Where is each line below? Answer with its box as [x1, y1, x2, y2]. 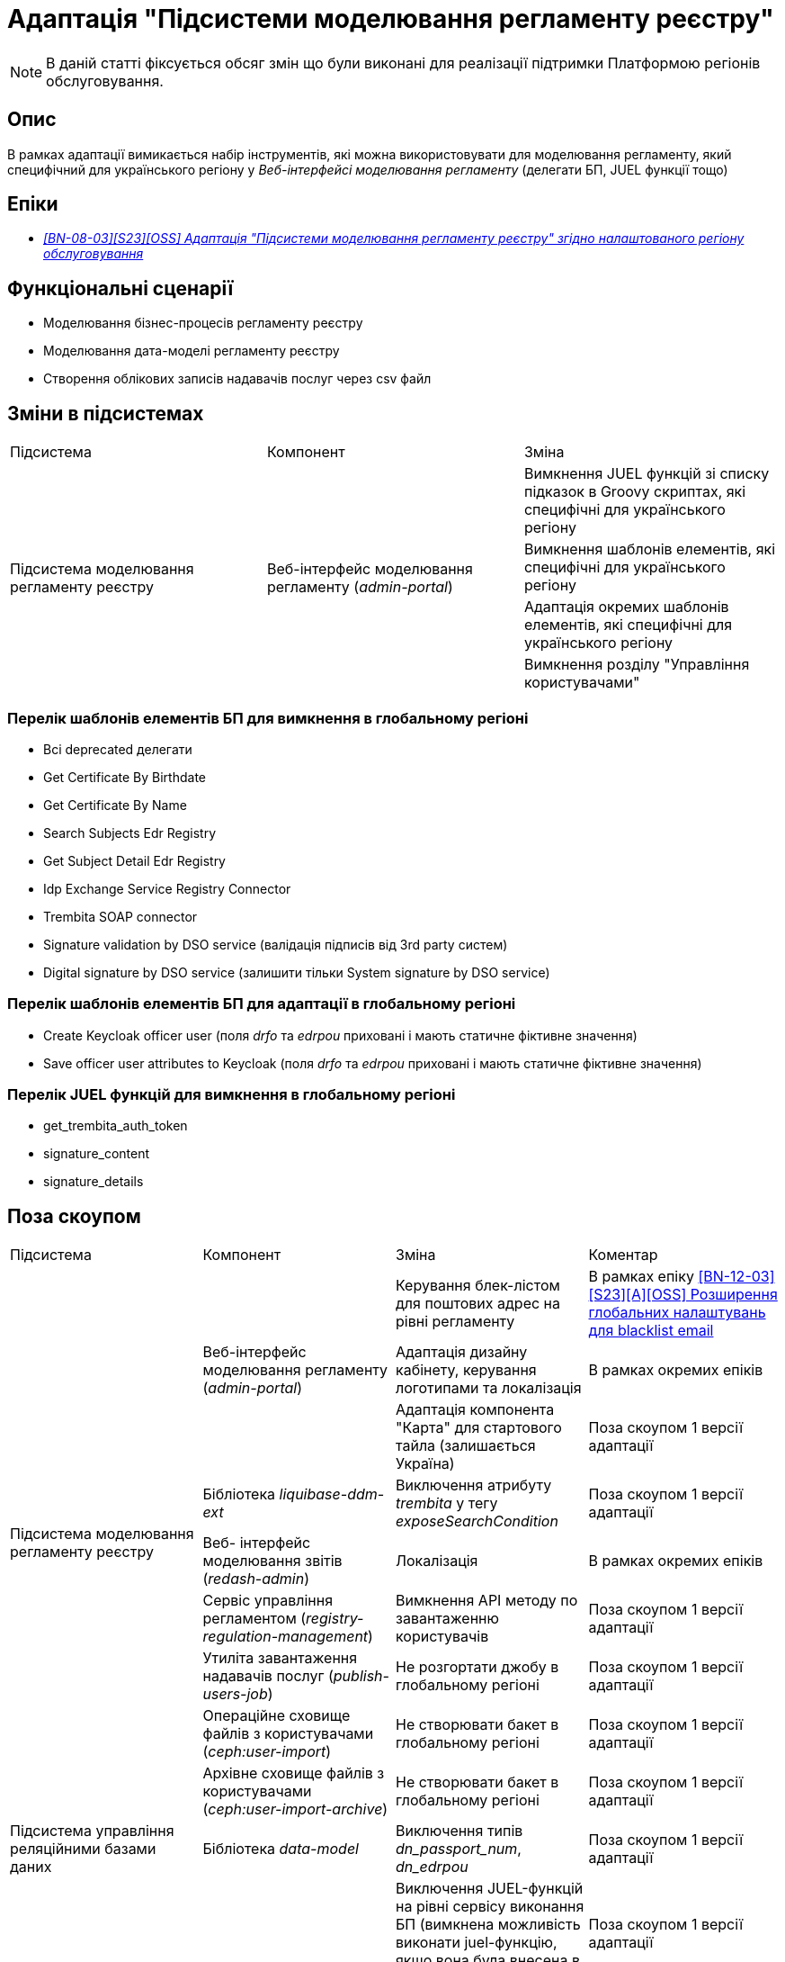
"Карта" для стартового [396, 1418, 562, 1437]
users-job [202, 1685, 268, 1704]
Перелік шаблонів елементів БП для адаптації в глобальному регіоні [7, 994, 516, 1013]
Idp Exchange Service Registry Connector [43, 880, 291, 896]
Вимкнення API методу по [396, 1591, 578, 1610]
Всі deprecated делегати [43, 741, 192, 757]
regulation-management [202, 1627, 369, 1646]
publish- [333, 1667, 389, 1686]
